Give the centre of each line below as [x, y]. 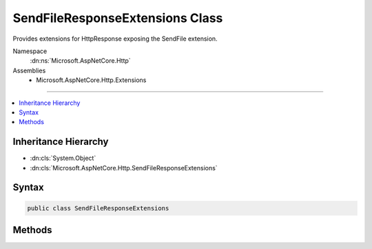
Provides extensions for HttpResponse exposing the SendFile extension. [115, 39]
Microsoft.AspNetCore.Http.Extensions [91, 80]
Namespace [30, 51]
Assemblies [29, 70]
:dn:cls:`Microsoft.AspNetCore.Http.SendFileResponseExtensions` [124, 168]
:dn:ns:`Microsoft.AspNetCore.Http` [80, 61]
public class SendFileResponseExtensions [98, 208]
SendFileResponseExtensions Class [118, 18]
